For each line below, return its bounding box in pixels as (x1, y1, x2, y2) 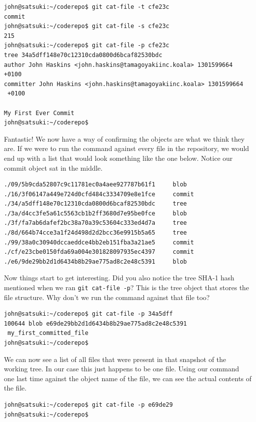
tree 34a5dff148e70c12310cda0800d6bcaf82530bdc (4, 51, 163, 59)
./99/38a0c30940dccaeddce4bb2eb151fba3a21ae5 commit (4, 239, 194, 246)
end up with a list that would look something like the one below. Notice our (4, 152, 233, 163)
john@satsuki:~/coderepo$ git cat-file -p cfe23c (4, 42, 170, 49)
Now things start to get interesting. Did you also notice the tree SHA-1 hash (4, 272, 234, 283)
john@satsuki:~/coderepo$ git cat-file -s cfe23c (4, 23, 170, 30)
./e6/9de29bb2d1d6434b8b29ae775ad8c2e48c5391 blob (4, 258, 187, 265)
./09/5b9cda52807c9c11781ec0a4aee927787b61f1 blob (4, 181, 187, 188)
